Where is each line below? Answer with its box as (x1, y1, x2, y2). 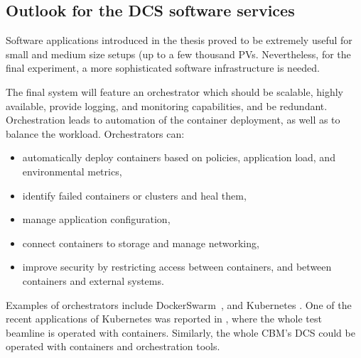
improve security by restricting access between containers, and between (22, 259, 332, 274)
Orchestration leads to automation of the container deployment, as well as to (6, 112, 340, 127)
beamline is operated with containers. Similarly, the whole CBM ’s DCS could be (6, 325, 355, 340)
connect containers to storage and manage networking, (22, 235, 259, 250)
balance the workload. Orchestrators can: (6, 126, 185, 141)
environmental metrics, (22, 163, 122, 178)
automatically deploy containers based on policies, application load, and (22, 150, 335, 165)
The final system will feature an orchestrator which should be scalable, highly (6, 84, 343, 99)
